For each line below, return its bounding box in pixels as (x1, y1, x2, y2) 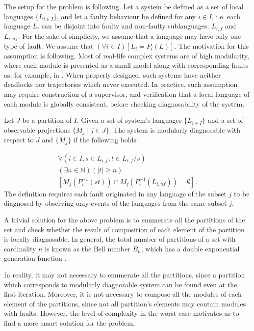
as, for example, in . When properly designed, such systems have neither (4, 69, 221, 80)
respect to (4, 135, 34, 145)
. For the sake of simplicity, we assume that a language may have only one (18, 30, 241, 41)
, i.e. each (211, 11, 240, 21)
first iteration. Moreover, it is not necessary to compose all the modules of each (4, 289, 242, 299)
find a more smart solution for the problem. (4, 317, 135, 328)
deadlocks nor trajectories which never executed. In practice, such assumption (4, 79, 238, 89)
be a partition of (22, 115, 72, 125)
